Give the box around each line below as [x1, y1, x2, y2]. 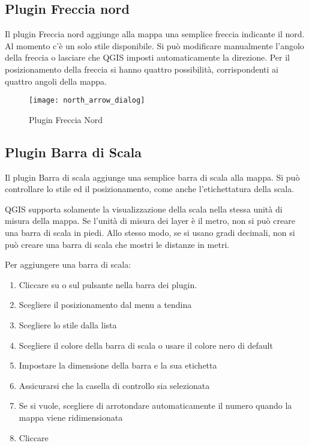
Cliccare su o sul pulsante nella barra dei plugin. [19, 278, 197, 291]
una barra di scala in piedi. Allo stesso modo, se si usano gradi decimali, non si [5, 226, 295, 238]
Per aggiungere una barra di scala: [5, 258, 131, 271]
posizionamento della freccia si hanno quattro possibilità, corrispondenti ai [5, 62, 278, 75]
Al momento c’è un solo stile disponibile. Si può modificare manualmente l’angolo [5, 39, 304, 52]
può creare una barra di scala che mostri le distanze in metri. [5, 238, 230, 250]
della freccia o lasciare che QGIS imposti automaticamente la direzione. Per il [5, 51, 290, 64]
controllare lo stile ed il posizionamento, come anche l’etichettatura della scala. [5, 182, 295, 195]
